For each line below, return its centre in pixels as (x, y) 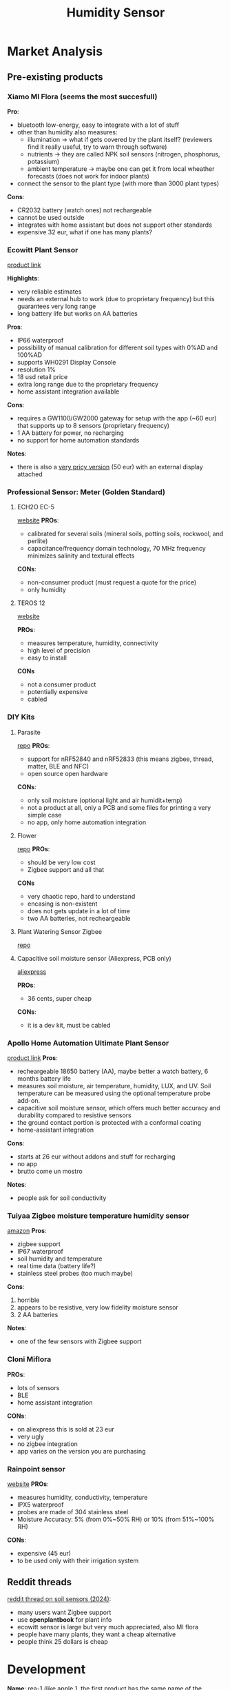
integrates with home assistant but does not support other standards (114, 225)
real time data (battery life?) (56, 1266)
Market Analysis (55, 51)
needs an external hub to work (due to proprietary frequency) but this (116, 299)
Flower (27, 835)
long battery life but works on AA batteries (77, 314)
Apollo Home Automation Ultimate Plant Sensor (88, 1043)
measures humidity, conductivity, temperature (82, 1497)
